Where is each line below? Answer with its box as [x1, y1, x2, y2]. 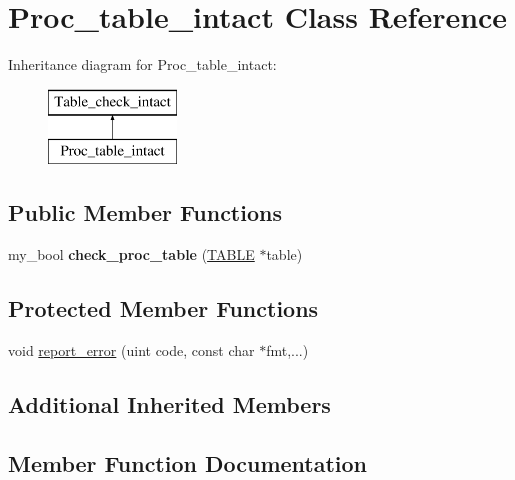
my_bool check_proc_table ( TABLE [8, 244, 255, 265]
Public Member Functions [8, 197, 282, 228]
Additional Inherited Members [8, 388, 331, 419]
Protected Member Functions [8, 293, 319, 324]
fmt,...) [266, 339, 309, 360]
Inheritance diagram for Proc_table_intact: [8, 54, 277, 75]
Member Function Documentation [8, 447, 368, 478]
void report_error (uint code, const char [8, 339, 255, 360]
